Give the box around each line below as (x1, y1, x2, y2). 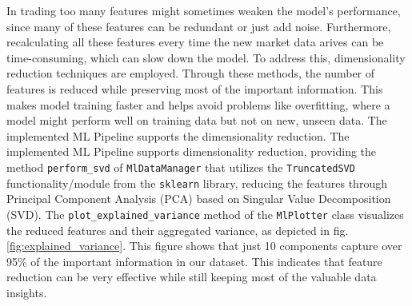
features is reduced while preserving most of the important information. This (6, 80, 383, 97)
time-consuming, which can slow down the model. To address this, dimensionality (6, 49, 406, 66)
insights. (6, 284, 47, 300)
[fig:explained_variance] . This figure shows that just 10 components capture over (6, 237, 402, 254)
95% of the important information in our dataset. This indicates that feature (6, 252, 382, 269)
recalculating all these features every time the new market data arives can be (6, 34, 384, 50)
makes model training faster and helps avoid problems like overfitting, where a (6, 96, 390, 113)
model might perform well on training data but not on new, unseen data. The (6, 112, 387, 129)
